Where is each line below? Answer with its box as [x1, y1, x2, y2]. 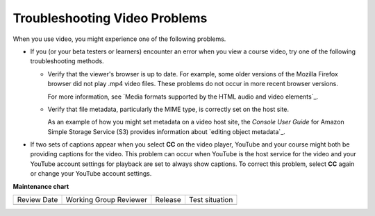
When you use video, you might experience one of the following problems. [12, 35, 226, 43]
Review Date [17, 195, 58, 205]
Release [155, 195, 182, 205]
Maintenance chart [12, 182, 69, 190]
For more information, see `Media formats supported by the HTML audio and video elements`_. [47, 92, 319, 101]
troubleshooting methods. [30, 57, 104, 65]
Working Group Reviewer [65, 195, 148, 205]
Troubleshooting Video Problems [12, 10, 208, 26]
